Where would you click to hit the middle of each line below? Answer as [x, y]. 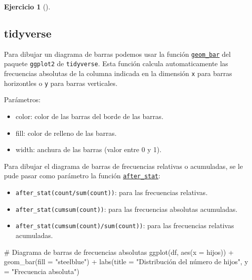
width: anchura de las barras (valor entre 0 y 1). [88, 149]
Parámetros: [22, 100]
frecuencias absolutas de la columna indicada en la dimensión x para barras [118, 73]
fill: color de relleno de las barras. [66, 133]
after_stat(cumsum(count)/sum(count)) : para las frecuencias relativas [125, 225]
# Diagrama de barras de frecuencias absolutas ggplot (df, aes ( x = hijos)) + [119, 252]
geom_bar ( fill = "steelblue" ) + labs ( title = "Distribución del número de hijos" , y [126, 261]
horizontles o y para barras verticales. [61, 83]
